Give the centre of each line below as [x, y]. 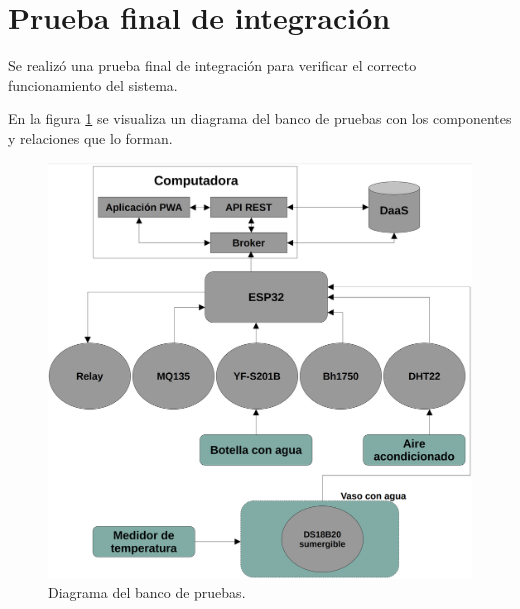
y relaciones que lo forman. [90, 137]
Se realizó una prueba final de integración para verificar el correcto [212, 65]
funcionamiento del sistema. [93, 84]
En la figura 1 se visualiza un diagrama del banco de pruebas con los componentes [260, 118]
